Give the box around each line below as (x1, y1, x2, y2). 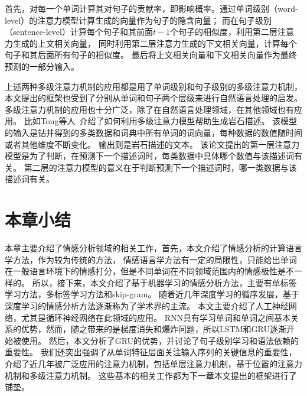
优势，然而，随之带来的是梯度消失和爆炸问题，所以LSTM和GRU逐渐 (21, 323, 286, 335)
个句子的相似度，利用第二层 (170, 25, 278, 38)
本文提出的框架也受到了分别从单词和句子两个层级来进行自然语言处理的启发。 (5, 92, 302, 104)
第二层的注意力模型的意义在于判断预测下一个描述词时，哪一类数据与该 (24, 161, 297, 173)
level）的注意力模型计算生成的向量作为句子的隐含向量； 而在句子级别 (5, 14, 272, 26)
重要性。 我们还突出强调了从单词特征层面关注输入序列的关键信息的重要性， (5, 346, 297, 358)
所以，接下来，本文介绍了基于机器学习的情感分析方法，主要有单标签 (32, 276, 297, 288)
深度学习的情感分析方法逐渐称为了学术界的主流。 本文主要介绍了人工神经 (5, 300, 289, 311)
